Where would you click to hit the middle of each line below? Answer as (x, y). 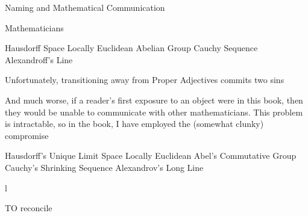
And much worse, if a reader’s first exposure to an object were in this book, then (154, 100)
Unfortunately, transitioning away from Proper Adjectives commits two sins (145, 80)
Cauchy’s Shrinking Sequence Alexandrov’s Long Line (104, 167)
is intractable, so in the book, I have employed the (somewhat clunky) (134, 124)
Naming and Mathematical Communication (85, 7)
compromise (27, 135)
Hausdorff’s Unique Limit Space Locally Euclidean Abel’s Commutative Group (151, 156)
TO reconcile (29, 208)
